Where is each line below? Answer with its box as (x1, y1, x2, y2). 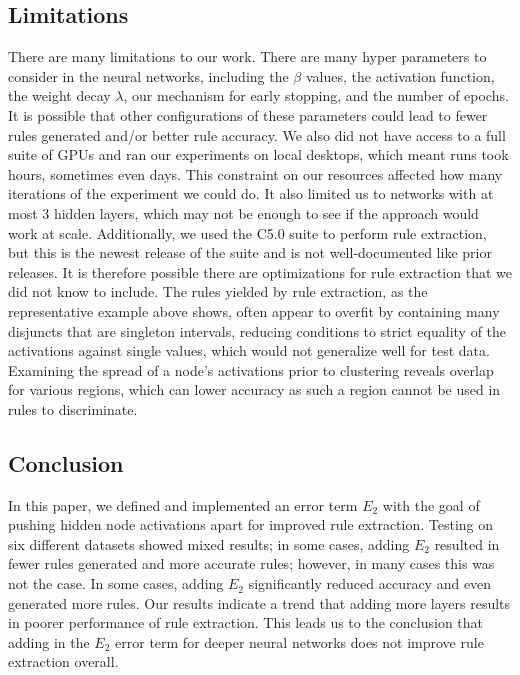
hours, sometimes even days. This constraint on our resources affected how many (8, 163, 503, 184)
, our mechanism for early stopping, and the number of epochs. (123, 85, 509, 106)
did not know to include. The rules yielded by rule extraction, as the (8, 281, 428, 302)
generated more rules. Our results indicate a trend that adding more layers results (8, 592, 511, 613)
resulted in (434, 533, 500, 554)
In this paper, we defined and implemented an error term (8, 494, 358, 515)
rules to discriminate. (8, 398, 138, 419)
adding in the (8, 631, 90, 652)
